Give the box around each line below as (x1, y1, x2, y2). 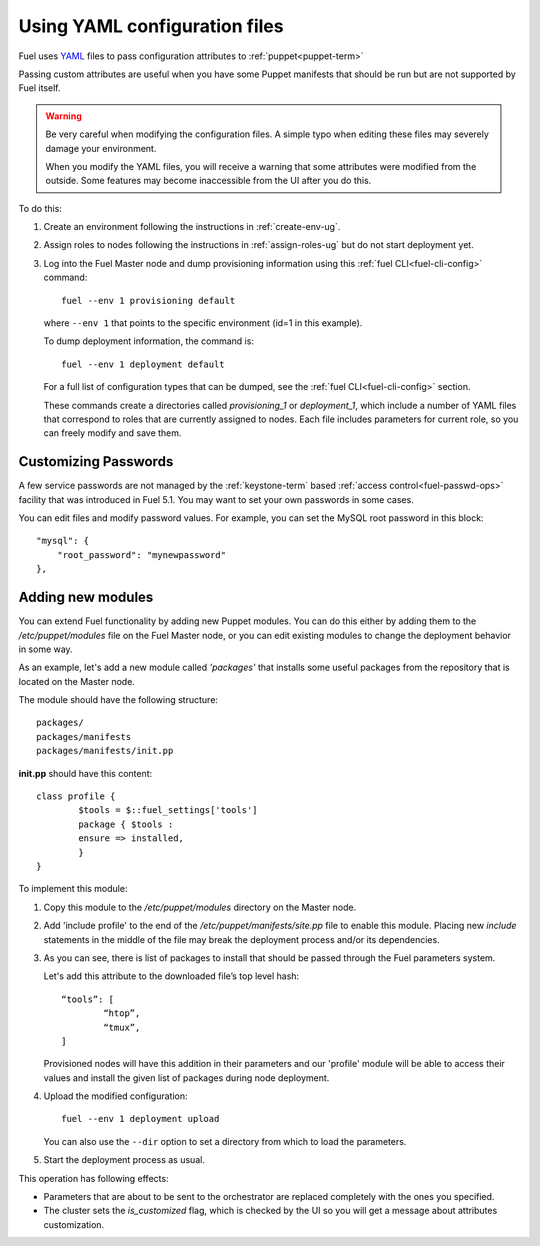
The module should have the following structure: (18, 694, 219, 706)
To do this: (18, 202, 62, 214)
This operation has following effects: (18, 1172, 169, 1184)
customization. (43, 1218, 105, 1230)
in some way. (18, 643, 74, 655)
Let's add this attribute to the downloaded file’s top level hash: (43, 970, 300, 982)
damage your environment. (45, 142, 157, 154)
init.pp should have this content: (18, 767, 153, 779)
